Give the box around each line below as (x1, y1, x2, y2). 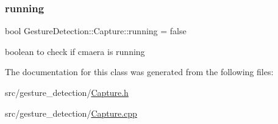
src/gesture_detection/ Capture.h (5, 86, 129, 98)
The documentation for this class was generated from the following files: (5, 65, 274, 78)
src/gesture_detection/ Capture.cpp (5, 106, 137, 119)
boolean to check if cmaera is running (5, 45, 145, 57)
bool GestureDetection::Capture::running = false (5, 24, 187, 37)
